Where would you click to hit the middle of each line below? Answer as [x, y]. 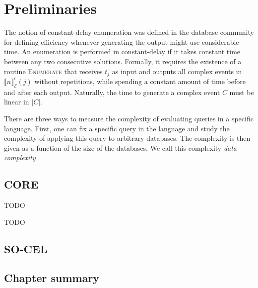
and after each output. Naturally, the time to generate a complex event [112, 92]
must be [242, 92]
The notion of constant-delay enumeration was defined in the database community [129, 32]
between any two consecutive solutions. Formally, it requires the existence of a [123, 61]
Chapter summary [52, 278]
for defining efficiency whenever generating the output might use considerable [122, 42]
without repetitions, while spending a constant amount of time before [140, 81]
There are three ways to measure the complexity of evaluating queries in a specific [129, 118]
